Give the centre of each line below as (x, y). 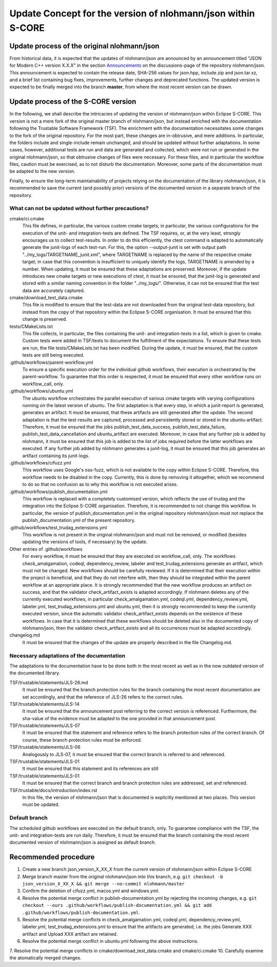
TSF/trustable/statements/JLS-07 (45, 726)
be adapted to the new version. (42, 171)
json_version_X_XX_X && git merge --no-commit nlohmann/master (103, 884)
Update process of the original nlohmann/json (84, 46)
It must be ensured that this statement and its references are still (90, 769)
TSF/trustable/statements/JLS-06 (45, 747)
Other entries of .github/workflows (46, 549)
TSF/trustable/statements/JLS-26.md (49, 682)
